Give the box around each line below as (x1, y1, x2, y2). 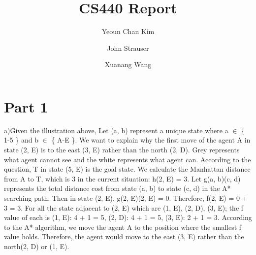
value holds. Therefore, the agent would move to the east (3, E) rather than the (4, 231, 244, 242)
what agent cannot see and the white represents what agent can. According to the (4, 154, 251, 164)
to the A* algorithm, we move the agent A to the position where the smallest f (4, 221, 242, 232)
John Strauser (107, 42, 149, 53)
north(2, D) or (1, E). (4, 241, 69, 251)
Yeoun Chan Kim (101, 26, 155, 36)
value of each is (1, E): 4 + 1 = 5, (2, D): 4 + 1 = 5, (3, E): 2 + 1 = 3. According (4, 212, 252, 222)
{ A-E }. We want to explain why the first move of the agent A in (51, 135, 251, 145)
